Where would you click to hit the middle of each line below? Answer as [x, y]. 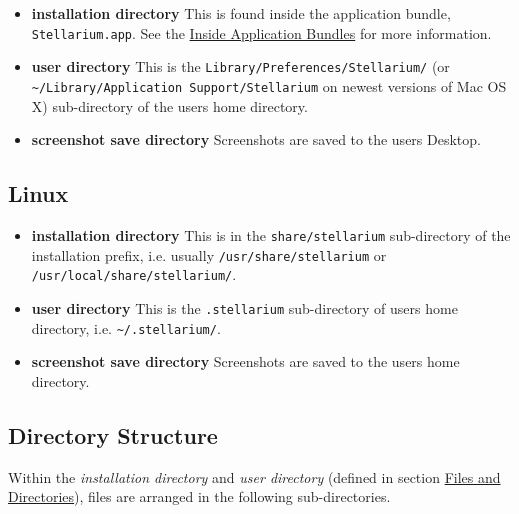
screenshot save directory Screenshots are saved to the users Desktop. [256, 139]
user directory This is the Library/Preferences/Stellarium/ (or [240, 66]
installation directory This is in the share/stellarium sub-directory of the [271, 234]
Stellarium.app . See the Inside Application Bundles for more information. [261, 32]
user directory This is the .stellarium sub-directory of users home [244, 307]
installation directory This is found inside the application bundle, [241, 13]
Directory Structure [113, 434]
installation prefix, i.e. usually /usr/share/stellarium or [209, 254]
